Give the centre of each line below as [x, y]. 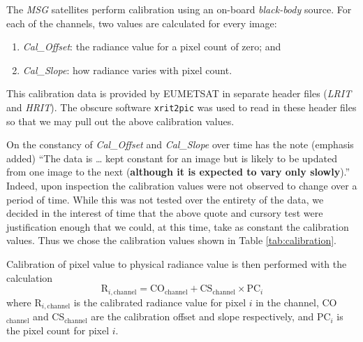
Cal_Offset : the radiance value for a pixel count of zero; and [152, 47]
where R [24, 302]
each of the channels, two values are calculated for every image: [142, 23]
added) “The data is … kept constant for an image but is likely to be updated [172, 158]
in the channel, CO [296, 302]
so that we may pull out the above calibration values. [120, 121]
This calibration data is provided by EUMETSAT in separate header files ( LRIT [179, 93]
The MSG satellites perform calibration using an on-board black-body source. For [179, 9]
